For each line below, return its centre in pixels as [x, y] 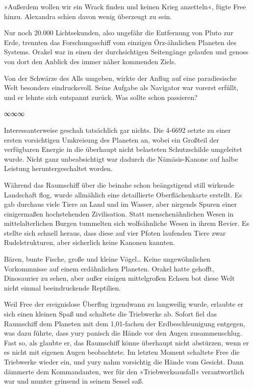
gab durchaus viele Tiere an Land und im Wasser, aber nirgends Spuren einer [120, 204]
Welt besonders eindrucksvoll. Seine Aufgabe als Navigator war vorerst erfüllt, [121, 87]
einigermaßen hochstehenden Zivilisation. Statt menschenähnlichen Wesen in [119, 213]
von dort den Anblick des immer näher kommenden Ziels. [90, 61]
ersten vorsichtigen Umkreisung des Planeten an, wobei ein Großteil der [112, 139]
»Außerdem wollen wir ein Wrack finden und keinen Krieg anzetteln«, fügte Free [125, 6]
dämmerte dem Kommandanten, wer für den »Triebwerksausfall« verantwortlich [124, 371]
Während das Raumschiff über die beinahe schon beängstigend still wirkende [119, 184]
